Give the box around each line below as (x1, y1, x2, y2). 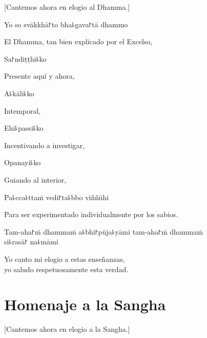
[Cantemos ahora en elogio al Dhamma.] (4, 2, 130, 12)
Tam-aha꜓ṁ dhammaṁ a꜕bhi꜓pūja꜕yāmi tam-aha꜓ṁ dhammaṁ (4, 226, 203, 237)
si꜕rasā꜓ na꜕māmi (4, 236, 58, 247)
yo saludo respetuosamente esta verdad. (4, 263, 129, 274)
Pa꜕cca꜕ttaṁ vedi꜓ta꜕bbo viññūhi (4, 191, 109, 202)
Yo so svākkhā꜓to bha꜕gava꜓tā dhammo (4, 19, 128, 29)
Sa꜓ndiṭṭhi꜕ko (4, 53, 47, 64)
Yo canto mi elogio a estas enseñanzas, (4, 253, 125, 264)
